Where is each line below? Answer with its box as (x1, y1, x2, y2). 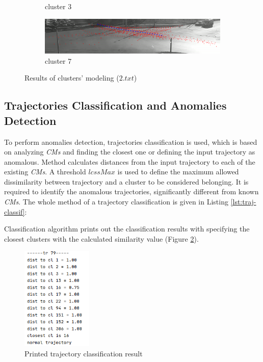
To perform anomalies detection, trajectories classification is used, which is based (4, 136, 257, 147)
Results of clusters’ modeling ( (24, 72, 119, 83)
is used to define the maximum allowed (117, 166, 239, 177)
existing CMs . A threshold (4, 166, 86, 177)
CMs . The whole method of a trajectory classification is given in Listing (4, 196, 228, 207)
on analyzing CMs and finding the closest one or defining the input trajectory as (4, 146, 255, 157)
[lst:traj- (230, 196, 256, 207)
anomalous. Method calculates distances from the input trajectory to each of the (4, 156, 255, 167)
